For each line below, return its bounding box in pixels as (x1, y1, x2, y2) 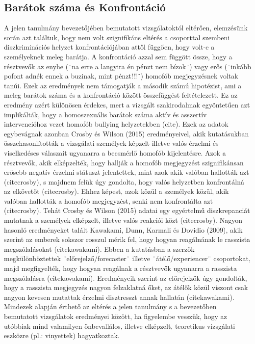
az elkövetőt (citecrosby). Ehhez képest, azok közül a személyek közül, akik (4, 186, 229, 196)
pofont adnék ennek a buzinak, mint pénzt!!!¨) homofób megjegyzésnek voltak (4, 71, 238, 81)
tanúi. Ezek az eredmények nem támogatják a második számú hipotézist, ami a (4, 80, 242, 90)
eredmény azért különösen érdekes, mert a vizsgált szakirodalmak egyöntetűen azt (4, 99, 250, 109)
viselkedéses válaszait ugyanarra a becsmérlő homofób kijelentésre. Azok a (4, 147, 226, 158)
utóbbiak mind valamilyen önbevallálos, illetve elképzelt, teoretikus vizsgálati (4, 320, 235, 331)
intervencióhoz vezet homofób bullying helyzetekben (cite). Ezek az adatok (4, 119, 229, 129)
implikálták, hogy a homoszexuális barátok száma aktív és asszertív (4, 109, 207, 119)
